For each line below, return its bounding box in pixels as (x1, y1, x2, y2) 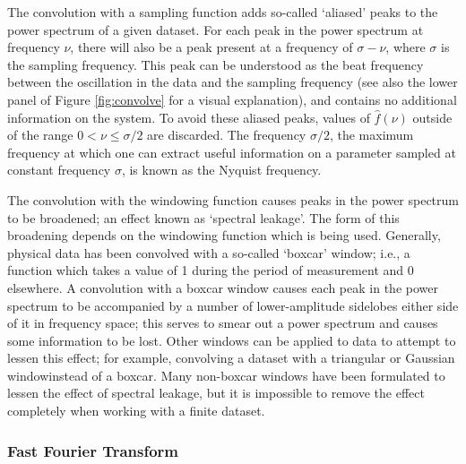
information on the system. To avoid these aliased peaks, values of (7, 107, 370, 126)
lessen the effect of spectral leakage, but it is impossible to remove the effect (7, 383, 425, 402)
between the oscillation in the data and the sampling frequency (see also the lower (7, 73, 458, 91)
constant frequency (7, 160, 111, 179)
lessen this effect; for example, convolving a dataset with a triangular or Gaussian (7, 348, 455, 367)
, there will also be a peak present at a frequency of (70, 38, 353, 56)
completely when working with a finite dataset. (7, 401, 265, 420)
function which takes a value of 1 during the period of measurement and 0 (7, 261, 414, 279)
